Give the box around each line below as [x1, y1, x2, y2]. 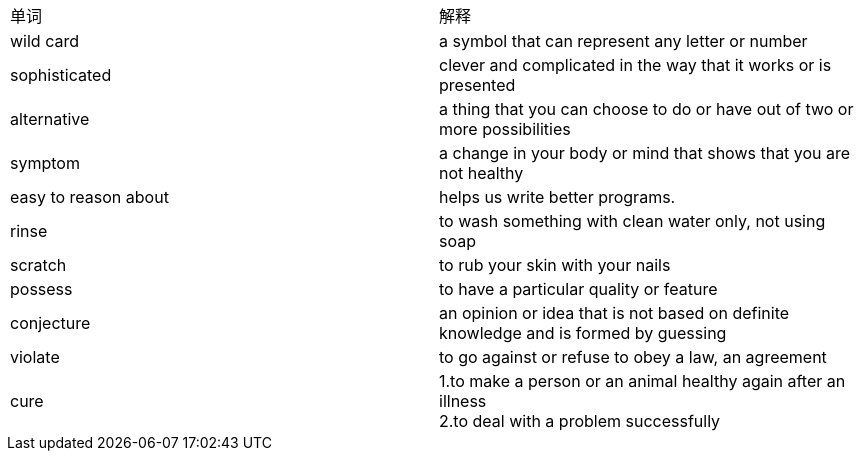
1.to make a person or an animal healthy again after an [439, 371, 846, 391]
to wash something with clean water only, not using [439, 211, 826, 231]
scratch [10, 255, 67, 275]
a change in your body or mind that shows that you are [439, 143, 851, 163]
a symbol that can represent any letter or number [439, 31, 808, 51]
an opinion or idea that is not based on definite [439, 303, 790, 323]
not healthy [439, 163, 524, 183]
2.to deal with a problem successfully [439, 411, 721, 431]
